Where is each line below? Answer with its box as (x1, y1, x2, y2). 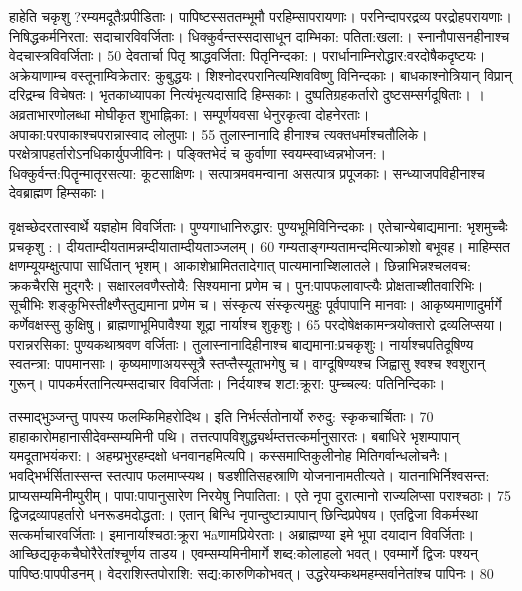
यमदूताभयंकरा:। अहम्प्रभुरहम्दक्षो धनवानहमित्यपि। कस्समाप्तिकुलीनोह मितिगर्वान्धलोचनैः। (9, 445, 449, 466)
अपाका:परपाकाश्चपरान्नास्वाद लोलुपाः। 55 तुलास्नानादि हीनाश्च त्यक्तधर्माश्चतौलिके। (9, 123, 428, 144)
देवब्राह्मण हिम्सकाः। (9, 182, 106, 203)
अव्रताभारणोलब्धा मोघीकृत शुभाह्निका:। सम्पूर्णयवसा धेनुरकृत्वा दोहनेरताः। (9, 103, 370, 124)
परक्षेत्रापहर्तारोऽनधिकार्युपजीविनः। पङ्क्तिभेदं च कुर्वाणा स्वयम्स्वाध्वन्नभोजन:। (9, 143, 387, 164)
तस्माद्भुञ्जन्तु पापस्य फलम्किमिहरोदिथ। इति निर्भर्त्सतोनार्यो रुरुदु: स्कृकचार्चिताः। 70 (9, 406, 434, 427)
